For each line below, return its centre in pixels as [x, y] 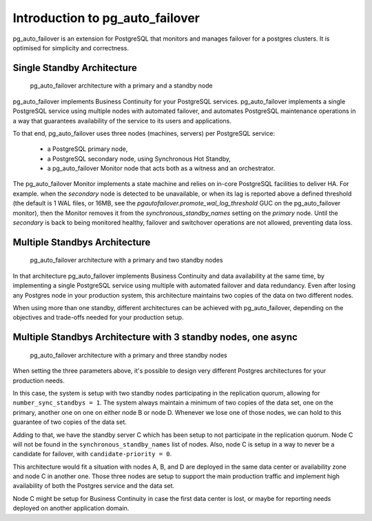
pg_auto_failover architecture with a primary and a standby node [121, 85]
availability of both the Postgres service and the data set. [94, 486]
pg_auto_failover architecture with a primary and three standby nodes [128, 355]
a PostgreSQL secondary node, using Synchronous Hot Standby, [139, 159]
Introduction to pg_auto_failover [106, 18]
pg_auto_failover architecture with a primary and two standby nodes [126, 260]
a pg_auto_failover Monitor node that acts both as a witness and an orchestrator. [161, 168]
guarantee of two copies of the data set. [70, 422]
